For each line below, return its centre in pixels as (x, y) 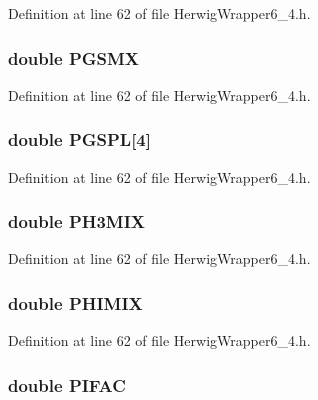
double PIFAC (67, 384)
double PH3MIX (77, 221)
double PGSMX (74, 57)
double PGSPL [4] (80, 139)
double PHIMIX (75, 302)
